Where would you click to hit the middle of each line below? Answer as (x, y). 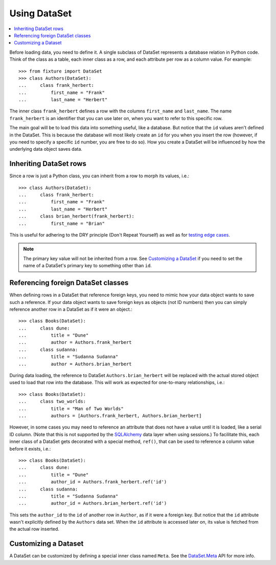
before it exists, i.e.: (30, 449)
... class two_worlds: (52, 402)
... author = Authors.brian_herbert (75, 364)
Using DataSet (40, 13)
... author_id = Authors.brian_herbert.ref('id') (93, 503)
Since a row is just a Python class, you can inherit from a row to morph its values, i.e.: (99, 176)
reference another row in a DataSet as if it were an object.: (71, 309)
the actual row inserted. (34, 529)
